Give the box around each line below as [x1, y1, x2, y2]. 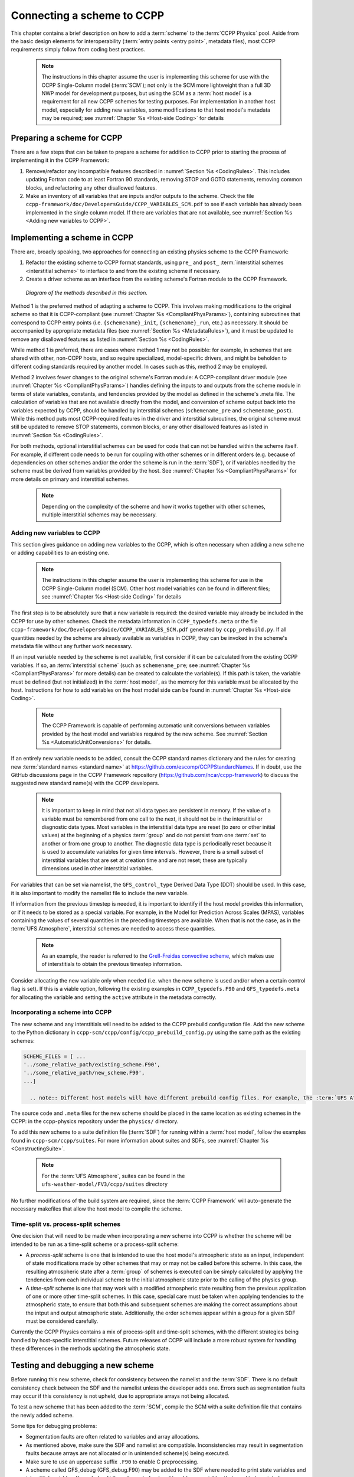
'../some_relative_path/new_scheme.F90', [23, 1069, 145, 1076]
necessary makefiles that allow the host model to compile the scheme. [11, 1205, 182, 1212]
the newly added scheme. [11, 1411, 74, 1419]
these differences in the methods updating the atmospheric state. [11, 1345, 171, 1352]
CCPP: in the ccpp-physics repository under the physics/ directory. [11, 1117, 179, 1125]
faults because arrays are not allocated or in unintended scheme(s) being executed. [25, 1450, 230, 1457]
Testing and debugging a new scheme [11, 1361, 155, 1371]
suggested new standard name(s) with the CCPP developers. [11, 780, 159, 787]
